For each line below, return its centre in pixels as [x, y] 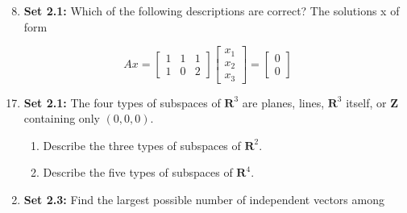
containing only [62, 118]
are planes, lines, [283, 102]
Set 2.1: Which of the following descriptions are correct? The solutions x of [212, 10]
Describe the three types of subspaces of [142, 145]
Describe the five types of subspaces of [138, 172]
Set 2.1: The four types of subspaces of [122, 102]
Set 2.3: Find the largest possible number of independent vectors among [204, 200]
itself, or [366, 102]
